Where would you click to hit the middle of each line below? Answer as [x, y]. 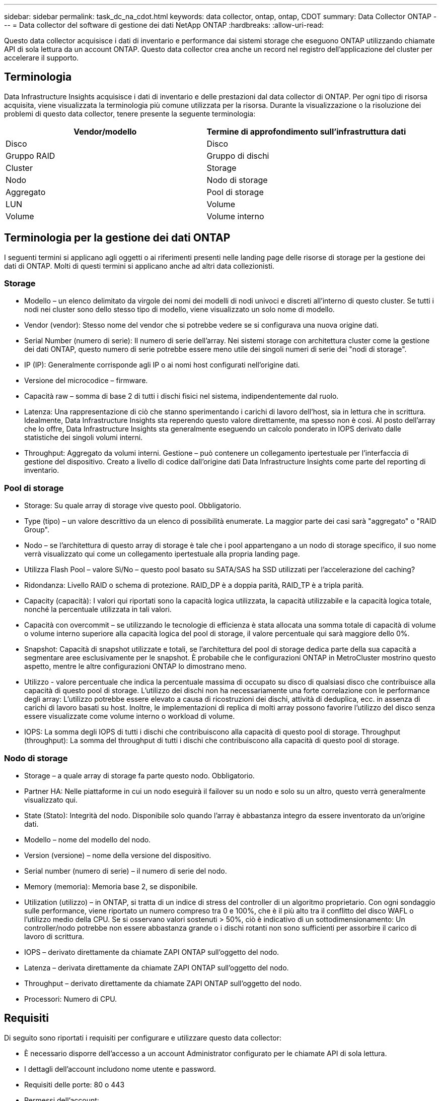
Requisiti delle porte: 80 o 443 [75, 1084]
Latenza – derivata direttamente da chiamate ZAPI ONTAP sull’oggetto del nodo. [157, 967]
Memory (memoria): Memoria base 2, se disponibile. [111, 886]
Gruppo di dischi [238, 156]
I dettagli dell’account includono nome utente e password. [120, 1069]
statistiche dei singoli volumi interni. [84, 438]
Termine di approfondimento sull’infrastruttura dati [306, 131]
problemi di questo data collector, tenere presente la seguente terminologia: [130, 113]
